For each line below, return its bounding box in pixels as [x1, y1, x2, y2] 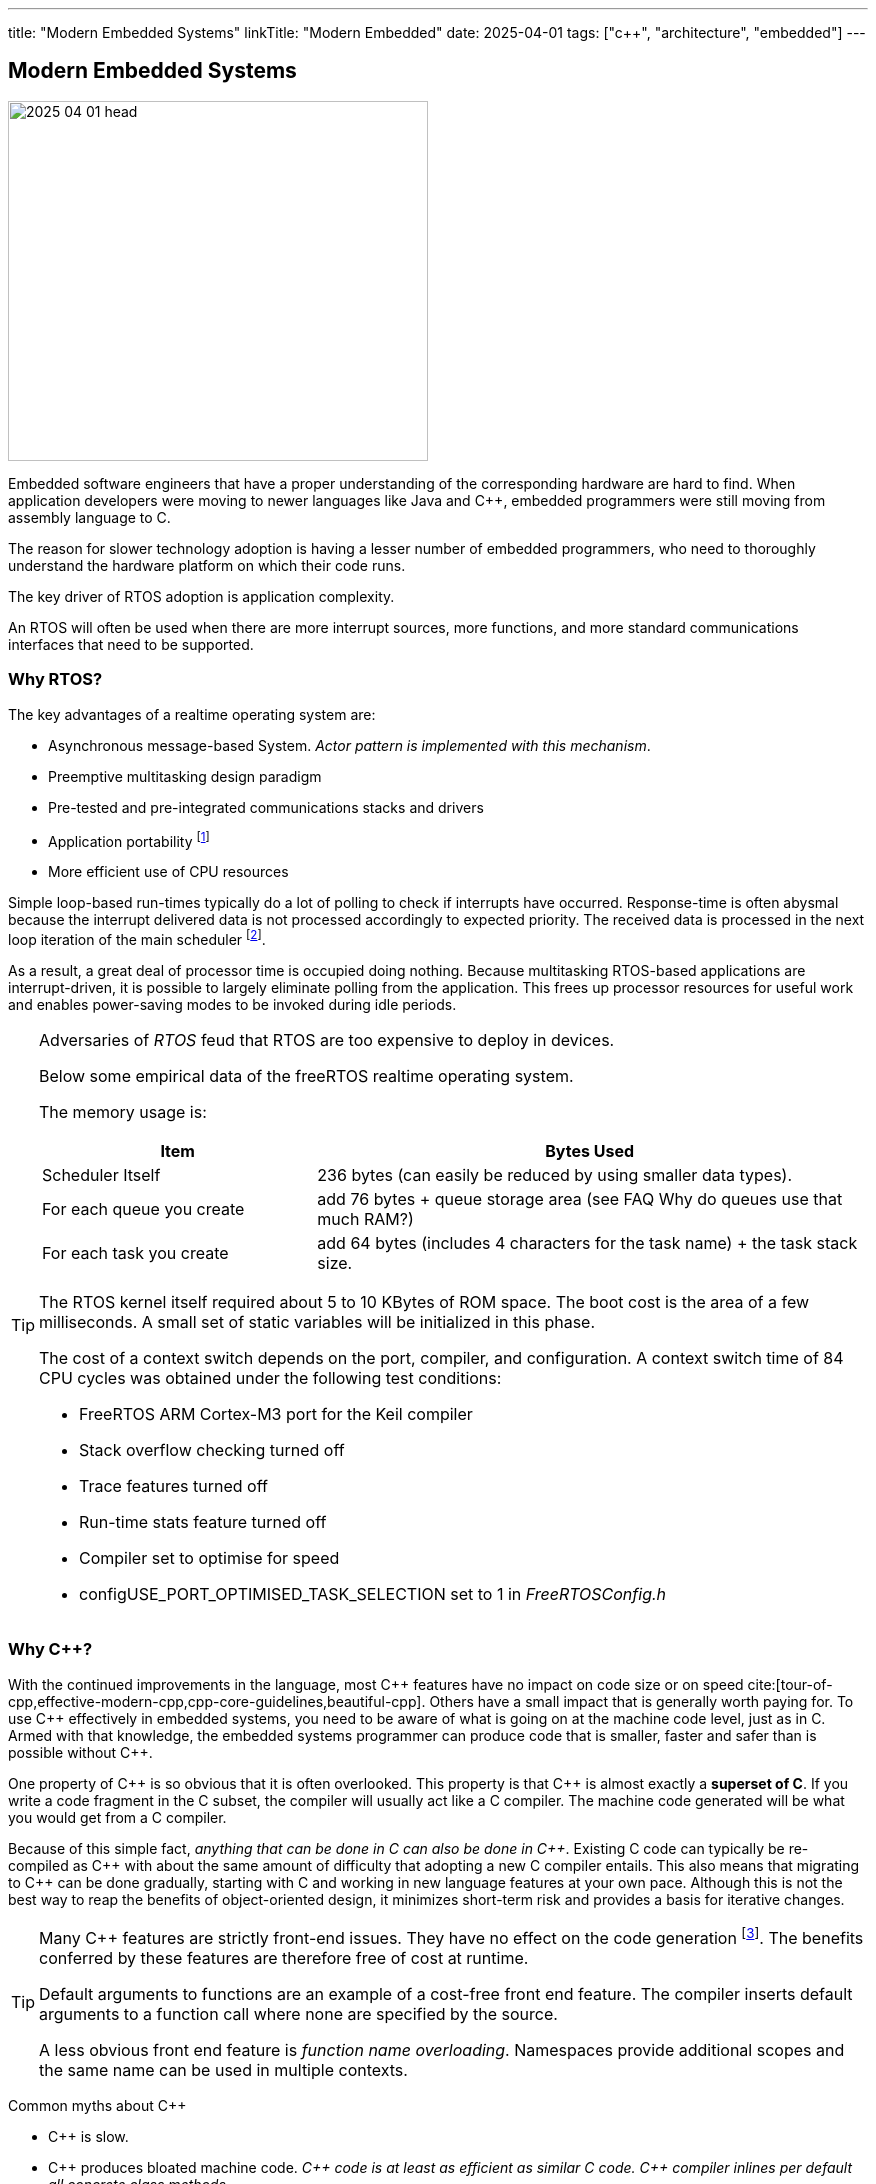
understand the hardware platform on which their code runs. [8, 556, 406, 574]
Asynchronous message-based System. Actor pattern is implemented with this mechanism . [48, 736, 651, 754]
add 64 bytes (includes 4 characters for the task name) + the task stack [317, 1232, 858, 1253]
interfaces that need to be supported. [8, 635, 254, 653]
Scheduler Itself [42, 1164, 161, 1185]
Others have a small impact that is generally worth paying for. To [429, 1692, 854, 1710]
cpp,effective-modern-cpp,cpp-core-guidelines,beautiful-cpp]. [8, 1692, 426, 1710]
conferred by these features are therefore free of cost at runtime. [39, 1947, 529, 1968]
